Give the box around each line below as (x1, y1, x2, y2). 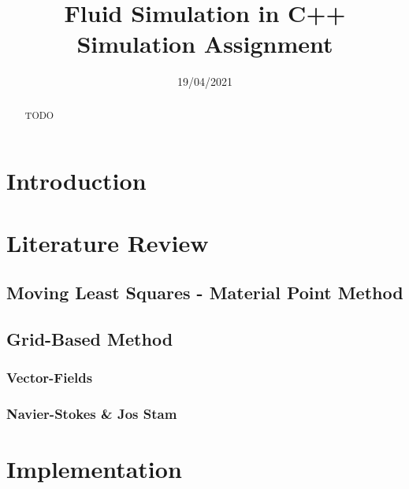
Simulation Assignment (76, 28, 333, 60)
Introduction (6, 165, 147, 197)
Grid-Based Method (6, 327, 173, 351)
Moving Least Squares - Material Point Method (6, 280, 403, 305)
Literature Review (6, 226, 209, 258)
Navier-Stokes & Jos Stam (6, 404, 177, 424)
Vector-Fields (6, 368, 93, 387)
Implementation (6, 453, 182, 485)
